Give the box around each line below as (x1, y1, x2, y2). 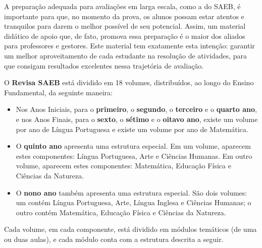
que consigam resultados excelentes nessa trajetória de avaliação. (4, 60, 204, 71)
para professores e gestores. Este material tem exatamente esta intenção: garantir (4, 40, 255, 51)
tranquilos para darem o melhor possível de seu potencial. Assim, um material (4, 21, 246, 31)
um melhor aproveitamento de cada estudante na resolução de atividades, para (4, 50, 247, 60)
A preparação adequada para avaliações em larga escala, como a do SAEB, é (4, 1, 241, 11)
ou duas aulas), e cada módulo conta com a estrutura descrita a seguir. (4, 233, 224, 244)
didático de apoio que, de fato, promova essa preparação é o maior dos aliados (4, 30, 245, 41)
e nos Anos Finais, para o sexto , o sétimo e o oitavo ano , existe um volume (16, 113, 258, 124)
